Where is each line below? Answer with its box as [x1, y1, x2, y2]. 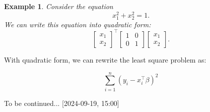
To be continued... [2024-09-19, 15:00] [4, 97, 119, 108]
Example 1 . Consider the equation [4, 1, 113, 11]
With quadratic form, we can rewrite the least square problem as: [4, 54, 206, 65]
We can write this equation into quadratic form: [4, 19, 151, 29]
